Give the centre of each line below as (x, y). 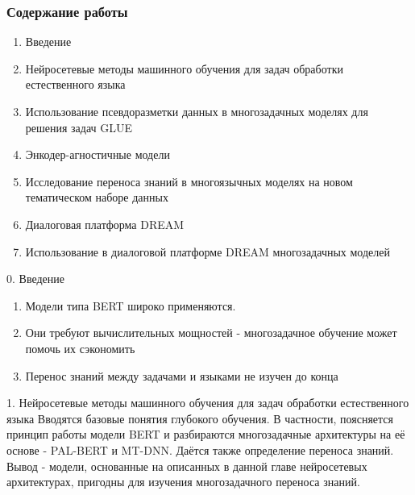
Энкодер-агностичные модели (98, 154)
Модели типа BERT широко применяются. (131, 305)
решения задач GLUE (79, 127)
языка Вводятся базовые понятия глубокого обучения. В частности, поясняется (200, 418)
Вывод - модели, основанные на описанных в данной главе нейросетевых (187, 466)
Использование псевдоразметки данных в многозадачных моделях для (197, 111)
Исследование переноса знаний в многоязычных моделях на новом (189, 181)
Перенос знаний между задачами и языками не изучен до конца (182, 375)
